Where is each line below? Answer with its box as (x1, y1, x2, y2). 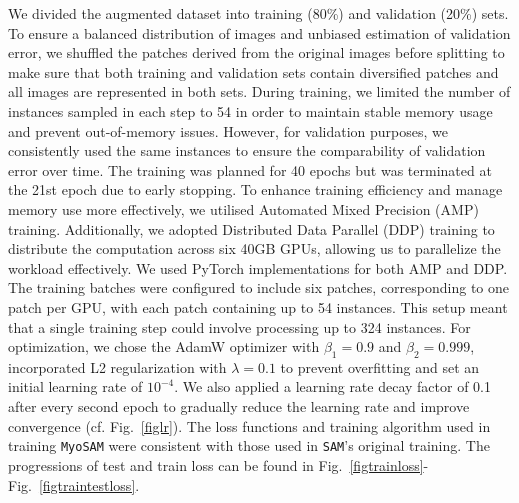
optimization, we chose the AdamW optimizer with (8, 336, 320, 357)
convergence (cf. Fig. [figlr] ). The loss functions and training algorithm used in (8, 415, 491, 436)
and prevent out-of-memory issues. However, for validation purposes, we (8, 120, 449, 141)
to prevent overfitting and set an (280, 356, 480, 377)
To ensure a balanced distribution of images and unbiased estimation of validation (8, 22, 511, 43)
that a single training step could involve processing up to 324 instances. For (8, 316, 471, 337)
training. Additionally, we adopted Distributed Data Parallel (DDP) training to (8, 218, 495, 239)
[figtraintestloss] (38, 474, 136, 495)
